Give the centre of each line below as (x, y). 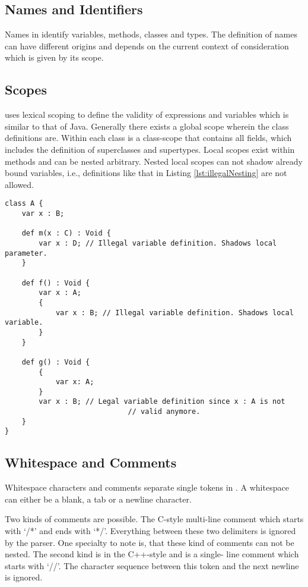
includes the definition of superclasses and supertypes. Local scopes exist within (150, 149)
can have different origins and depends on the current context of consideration (147, 45)
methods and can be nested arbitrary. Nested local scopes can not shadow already (154, 161)
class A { (24, 204)
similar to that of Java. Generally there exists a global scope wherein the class (147, 126)
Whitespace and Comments (91, 462)
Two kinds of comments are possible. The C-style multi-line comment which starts (154, 519)
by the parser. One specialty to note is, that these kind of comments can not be (150, 542)
